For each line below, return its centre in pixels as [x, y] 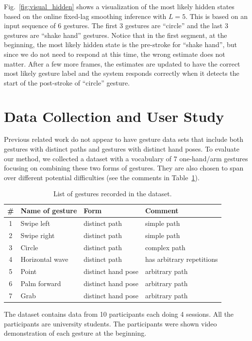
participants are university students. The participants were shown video [110, 323]
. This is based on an [217, 16]
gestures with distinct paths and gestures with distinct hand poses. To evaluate [122, 149]
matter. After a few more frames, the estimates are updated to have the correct [122, 63]
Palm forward [41, 283]
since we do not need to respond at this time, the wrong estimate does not [115, 54]
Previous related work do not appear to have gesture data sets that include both [124, 139]
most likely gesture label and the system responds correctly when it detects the [122, 73]
